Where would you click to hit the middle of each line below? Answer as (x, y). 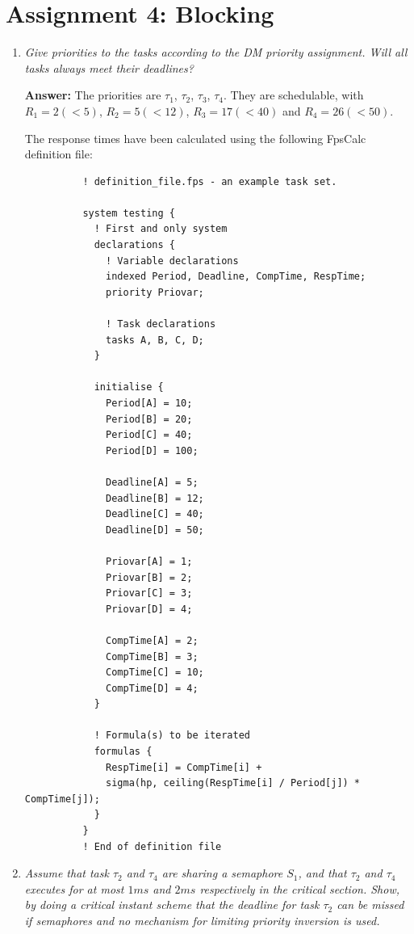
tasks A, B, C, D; (155, 340)
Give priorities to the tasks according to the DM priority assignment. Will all (216, 52)
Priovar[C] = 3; (149, 593)
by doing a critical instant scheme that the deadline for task (172, 905)
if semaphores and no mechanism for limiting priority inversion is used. (202, 920)
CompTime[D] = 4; (152, 688)
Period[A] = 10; (149, 403)
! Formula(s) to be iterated (172, 736)
